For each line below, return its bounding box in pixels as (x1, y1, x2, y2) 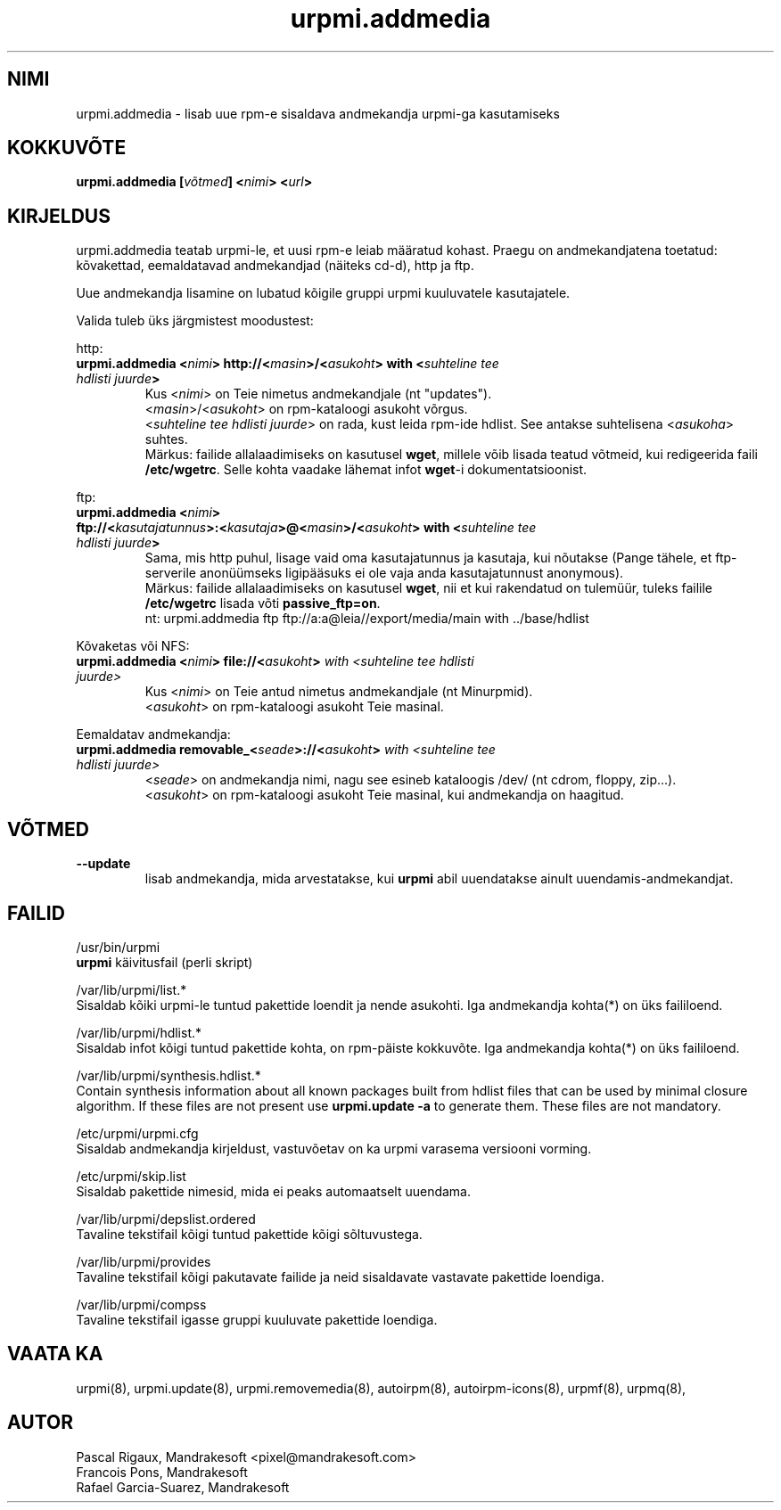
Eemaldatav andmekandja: (76, 726, 231, 743)
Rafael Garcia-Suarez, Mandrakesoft (76, 1479, 290, 1495)
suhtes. (144, 431, 188, 447)
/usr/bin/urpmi (76, 939, 160, 955)
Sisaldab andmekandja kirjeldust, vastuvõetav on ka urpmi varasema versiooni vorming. (76, 1140, 592, 1156)
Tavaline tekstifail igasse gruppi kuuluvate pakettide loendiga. (76, 1311, 438, 1327)
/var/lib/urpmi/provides (76, 1253, 211, 1269)
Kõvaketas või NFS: (76, 638, 190, 654)
